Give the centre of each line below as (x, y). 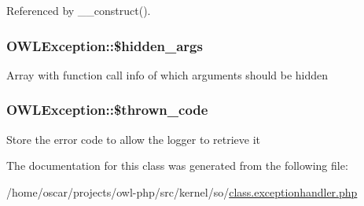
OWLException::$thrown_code (107, 110)
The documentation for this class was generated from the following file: (177, 166)
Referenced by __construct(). (79, 10)
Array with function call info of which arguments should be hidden (167, 74)
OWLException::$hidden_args (105, 45)
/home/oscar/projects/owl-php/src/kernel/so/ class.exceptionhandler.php (182, 191)
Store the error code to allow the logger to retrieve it (134, 139)
